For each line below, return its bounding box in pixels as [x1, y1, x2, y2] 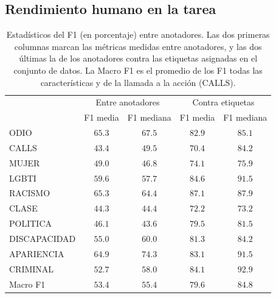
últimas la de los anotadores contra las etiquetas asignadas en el [19, 52, 258, 65]
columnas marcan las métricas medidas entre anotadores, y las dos [14, 40, 262, 52]
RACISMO [9, 186, 50, 199]
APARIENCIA [9, 247, 64, 260]
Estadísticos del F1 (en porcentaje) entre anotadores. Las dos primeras [6, 28, 270, 41]
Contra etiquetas [192, 96, 255, 108]
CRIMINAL [9, 262, 54, 275]
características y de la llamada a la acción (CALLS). [40, 76, 236, 88]
